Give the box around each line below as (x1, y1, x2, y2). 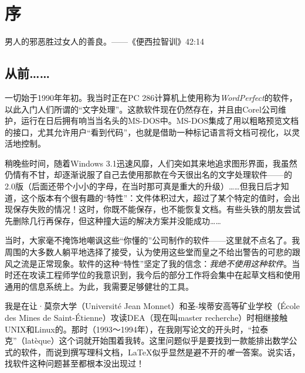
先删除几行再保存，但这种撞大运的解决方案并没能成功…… (5, 214, 221, 226)
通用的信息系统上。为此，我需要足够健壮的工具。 (5, 280, 194, 292)
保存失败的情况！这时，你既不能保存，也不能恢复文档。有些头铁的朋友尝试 (12, 203, 300, 215)
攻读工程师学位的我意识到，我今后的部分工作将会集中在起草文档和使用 (29, 269, 300, 281)
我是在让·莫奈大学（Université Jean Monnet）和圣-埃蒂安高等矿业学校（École (5, 300, 300, 312)
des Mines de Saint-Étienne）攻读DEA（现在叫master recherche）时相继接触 (5, 311, 288, 324)
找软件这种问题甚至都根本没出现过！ (5, 357, 144, 369)
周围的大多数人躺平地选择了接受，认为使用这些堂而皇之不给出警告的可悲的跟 (5, 246, 300, 258)
